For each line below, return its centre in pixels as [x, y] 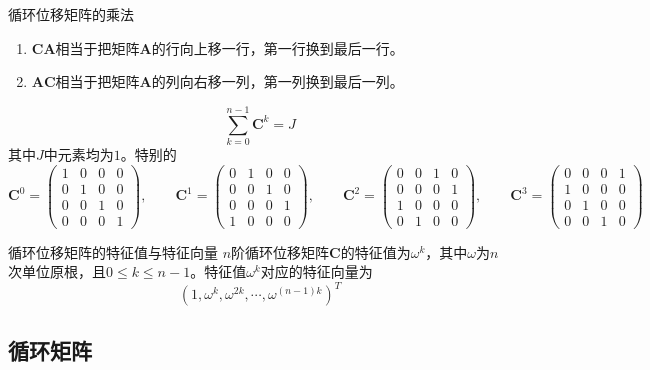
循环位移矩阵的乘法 [71, 14]
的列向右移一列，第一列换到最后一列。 [277, 81]
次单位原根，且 [57, 271]
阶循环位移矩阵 [280, 251]
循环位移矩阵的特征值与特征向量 [113, 251]
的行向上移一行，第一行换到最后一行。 [277, 47]
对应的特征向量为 [316, 271]
